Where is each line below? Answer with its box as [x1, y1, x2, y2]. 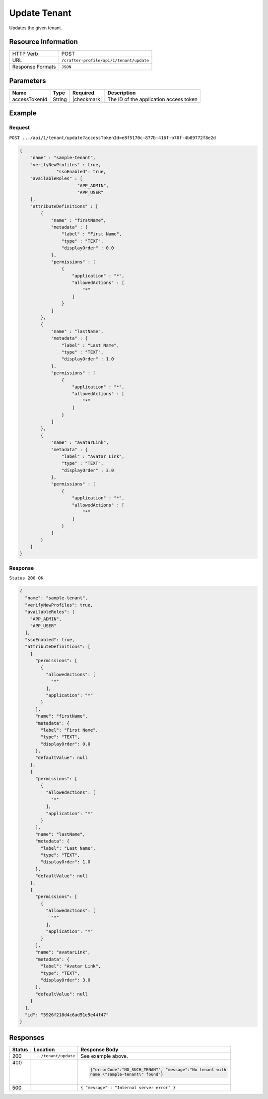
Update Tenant [9, 7, 71, 18]
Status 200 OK [9, 575, 44, 581]
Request [9, 124, 30, 131]
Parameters [9, 76, 46, 85]
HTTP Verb [12, 50, 38, 57]
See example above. [80, 1052, 129, 1059]
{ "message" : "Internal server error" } [80, 1085, 176, 1091]
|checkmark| [72, 96, 102, 103]
